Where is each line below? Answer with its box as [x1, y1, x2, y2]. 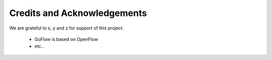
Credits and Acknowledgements [9, 7, 147, 18]
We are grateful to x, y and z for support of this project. [9, 25, 124, 31]
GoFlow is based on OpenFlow [34, 36, 98, 42]
